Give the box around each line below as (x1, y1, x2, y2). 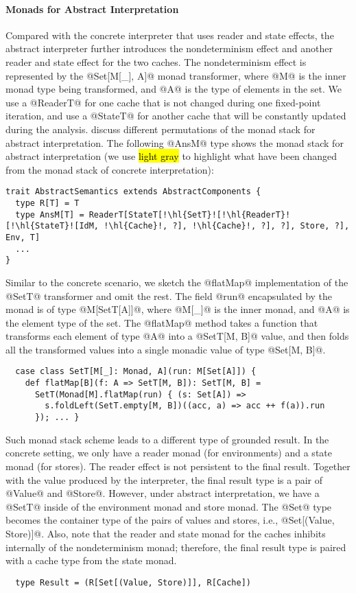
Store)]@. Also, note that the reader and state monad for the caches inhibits (5, 526, 326, 540)
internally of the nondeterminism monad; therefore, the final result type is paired (5, 539, 346, 554)
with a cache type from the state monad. (5, 553, 177, 568)
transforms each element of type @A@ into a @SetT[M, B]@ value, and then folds (5, 329, 349, 343)
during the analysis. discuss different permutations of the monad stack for (5, 121, 316, 136)
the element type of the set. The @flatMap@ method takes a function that (5, 315, 318, 329)
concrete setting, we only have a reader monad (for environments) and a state (5, 445, 332, 460)
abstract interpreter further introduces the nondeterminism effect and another (5, 41, 333, 56)
